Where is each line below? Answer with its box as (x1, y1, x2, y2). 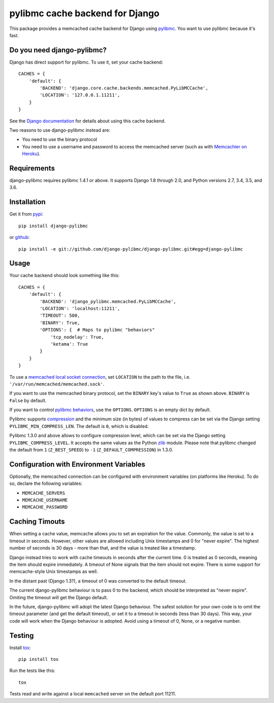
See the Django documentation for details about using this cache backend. (9, 117, 166, 124)
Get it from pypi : (9, 211, 44, 217)
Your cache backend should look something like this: (9, 272, 120, 279)
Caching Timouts (9, 517, 65, 526)
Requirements (9, 164, 55, 172)
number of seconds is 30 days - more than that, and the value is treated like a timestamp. (9, 545, 196, 551)
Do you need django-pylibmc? (9, 46, 107, 54)
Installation (9, 198, 46, 206)
